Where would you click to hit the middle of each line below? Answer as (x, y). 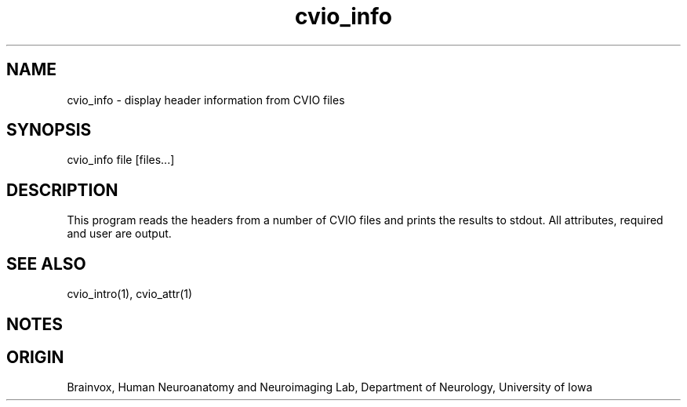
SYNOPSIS (49, 130)
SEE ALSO (46, 263)
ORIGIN (35, 357)
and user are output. (119, 234)
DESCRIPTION (62, 190)
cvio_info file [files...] (121, 160)
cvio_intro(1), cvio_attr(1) (130, 294)
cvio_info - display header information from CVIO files (206, 100)
